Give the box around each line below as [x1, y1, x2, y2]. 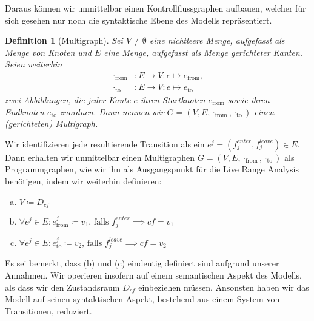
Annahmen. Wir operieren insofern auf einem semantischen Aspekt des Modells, [5, 269, 302, 282]
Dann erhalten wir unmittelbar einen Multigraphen [5, 150, 195, 163]
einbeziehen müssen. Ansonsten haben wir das [138, 280, 309, 293]
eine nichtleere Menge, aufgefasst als [149, 34, 285, 47]
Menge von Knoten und [5, 46, 92, 58]
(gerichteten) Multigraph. [5, 117, 98, 130]
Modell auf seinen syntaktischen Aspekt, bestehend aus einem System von [5, 292, 280, 305]
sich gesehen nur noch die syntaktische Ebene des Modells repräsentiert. [5, 13, 272, 26]
